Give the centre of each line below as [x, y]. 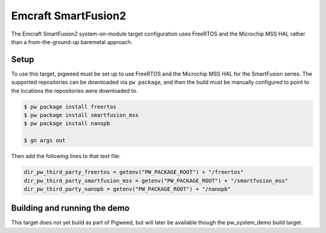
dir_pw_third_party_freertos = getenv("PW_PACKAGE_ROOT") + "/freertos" [134, 172]
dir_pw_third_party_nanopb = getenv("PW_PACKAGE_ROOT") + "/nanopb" [127, 189]
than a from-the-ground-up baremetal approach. [72, 42]
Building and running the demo [70, 208]
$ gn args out [45, 141]
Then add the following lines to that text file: [66, 156]
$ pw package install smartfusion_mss [81, 115]
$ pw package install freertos [70, 107]
